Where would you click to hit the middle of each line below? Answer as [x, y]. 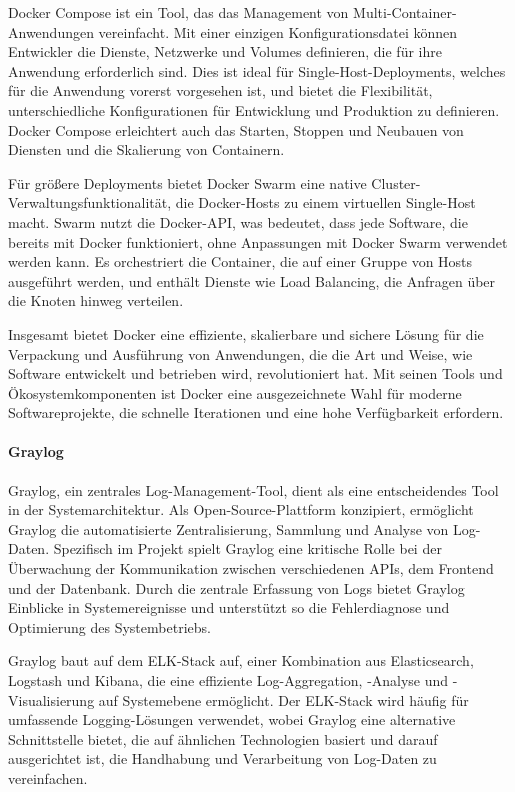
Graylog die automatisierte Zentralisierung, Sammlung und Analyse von [228, 528]
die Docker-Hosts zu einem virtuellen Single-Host [325, 202]
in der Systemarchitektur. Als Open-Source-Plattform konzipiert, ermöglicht [241, 509]
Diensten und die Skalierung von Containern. [146, 149]
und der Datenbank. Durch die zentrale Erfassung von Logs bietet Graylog [236, 587]
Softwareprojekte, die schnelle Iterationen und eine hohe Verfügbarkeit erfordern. [256, 412]
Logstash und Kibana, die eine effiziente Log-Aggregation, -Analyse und [228, 680]
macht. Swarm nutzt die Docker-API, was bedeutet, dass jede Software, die [238, 221]
